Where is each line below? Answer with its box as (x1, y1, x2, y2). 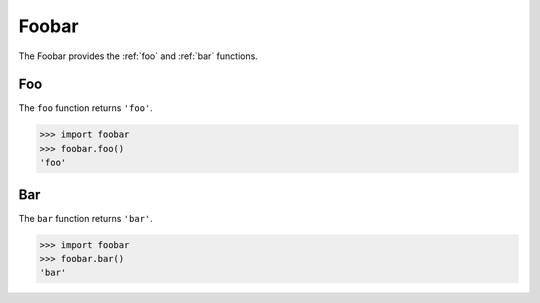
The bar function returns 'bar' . (18, 212, 154, 224)
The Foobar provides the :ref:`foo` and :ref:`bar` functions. (18, 50, 259, 62)
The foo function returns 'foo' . (18, 102, 154, 114)
